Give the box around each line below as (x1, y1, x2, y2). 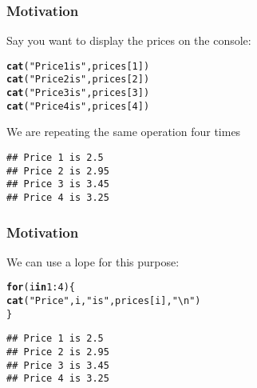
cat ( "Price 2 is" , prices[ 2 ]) (6, 74, 150, 86)
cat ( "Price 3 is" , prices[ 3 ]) (6, 87, 150, 99)
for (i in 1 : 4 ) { (6, 282, 75, 294)
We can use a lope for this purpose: (6, 253, 180, 270)
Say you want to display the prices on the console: (6, 32, 251, 49)
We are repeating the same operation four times (6, 123, 241, 140)
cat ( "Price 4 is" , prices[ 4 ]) (6, 100, 150, 112)
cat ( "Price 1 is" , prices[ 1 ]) (6, 60, 150, 72)
